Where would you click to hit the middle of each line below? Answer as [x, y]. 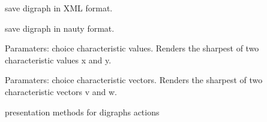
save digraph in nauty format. [60, 28]
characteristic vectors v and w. [61, 91]
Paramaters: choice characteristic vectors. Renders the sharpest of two [134, 80]
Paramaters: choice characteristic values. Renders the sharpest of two [132, 48]
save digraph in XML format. [59, 8]
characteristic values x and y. [58, 60]
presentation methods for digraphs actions [82, 112]
